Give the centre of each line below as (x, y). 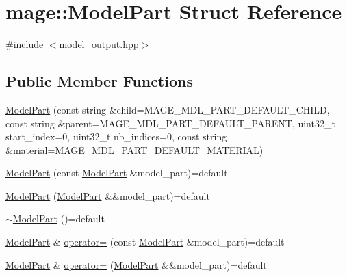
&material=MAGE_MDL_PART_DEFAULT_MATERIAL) (134, 149)
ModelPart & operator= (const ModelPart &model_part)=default (145, 242)
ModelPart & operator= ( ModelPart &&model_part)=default (136, 264)
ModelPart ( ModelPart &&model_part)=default (108, 195)
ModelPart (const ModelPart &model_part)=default (117, 173)
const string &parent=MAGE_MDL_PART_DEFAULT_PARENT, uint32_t (170, 123)
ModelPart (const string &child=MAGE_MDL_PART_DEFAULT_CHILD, (168, 109)
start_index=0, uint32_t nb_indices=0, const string (116, 136)
